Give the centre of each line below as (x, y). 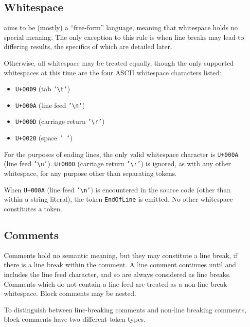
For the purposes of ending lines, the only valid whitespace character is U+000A (121, 154)
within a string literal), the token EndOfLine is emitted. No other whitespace (118, 199)
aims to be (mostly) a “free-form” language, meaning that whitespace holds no (121, 27)
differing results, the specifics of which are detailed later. (88, 46)
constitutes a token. (33, 209)
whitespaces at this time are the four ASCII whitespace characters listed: (113, 72)
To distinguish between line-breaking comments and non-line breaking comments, (125, 309)
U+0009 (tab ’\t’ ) (43, 89)
